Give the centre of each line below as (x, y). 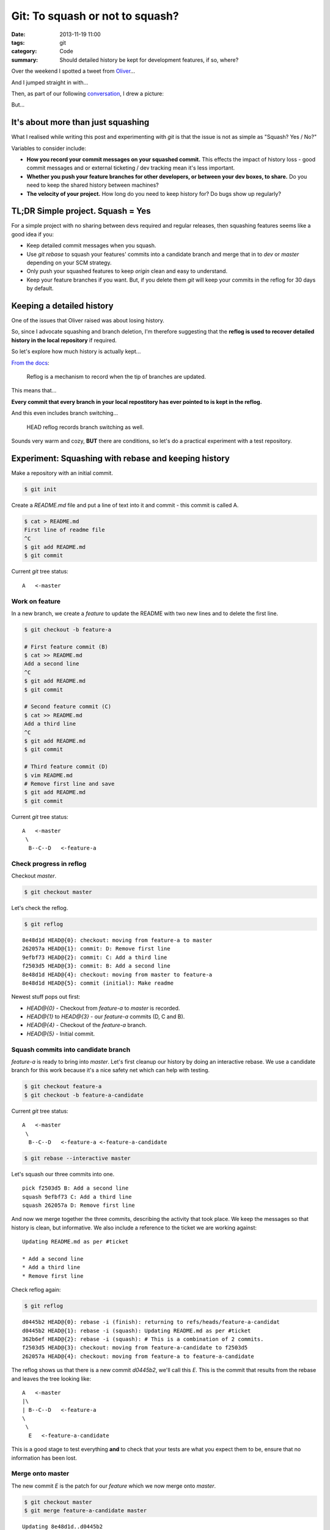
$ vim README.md (49, 775)
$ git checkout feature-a (63, 1087)
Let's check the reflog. (40, 908)
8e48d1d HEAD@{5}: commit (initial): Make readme (98, 983)
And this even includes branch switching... (65, 413)
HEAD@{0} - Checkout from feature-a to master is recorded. (103, 1008)
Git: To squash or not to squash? (95, 16)
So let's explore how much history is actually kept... (76, 351)
